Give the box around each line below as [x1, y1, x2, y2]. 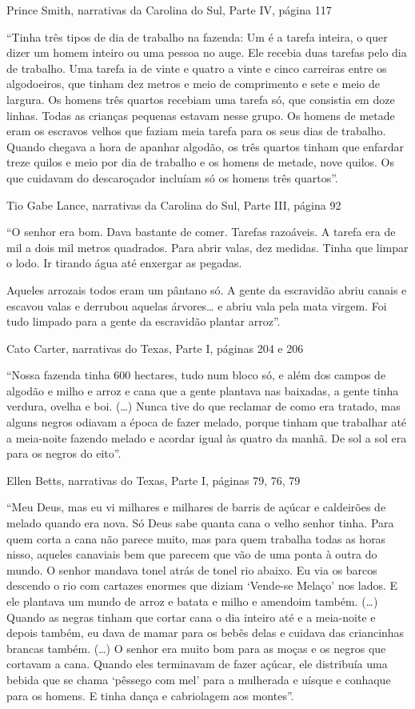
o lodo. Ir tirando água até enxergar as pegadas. [6, 254, 242, 271]
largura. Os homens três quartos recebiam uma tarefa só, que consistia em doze [6, 90, 395, 107]
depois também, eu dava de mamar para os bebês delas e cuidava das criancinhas [6, 624, 405, 641]
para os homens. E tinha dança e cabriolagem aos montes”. [6, 687, 294, 703]
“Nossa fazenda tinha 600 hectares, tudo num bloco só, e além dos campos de [6, 367, 386, 383]
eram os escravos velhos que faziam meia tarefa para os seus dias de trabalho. [6, 122, 386, 139]
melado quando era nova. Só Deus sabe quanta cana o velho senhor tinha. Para [6, 515, 394, 531]
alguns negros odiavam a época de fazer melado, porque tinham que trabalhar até [6, 414, 407, 431]
